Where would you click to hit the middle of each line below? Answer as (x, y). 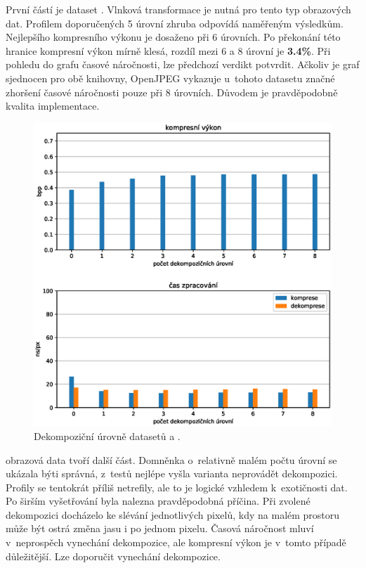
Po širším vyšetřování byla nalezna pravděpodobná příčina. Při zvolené (158, 501)
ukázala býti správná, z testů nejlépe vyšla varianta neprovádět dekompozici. (172, 473)
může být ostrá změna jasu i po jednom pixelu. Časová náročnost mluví (160, 528)
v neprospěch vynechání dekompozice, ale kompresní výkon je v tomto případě (176, 542)
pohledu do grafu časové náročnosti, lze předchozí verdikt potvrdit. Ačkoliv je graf (183, 64)
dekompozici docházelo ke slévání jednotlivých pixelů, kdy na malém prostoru (173, 514)
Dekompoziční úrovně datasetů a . (107, 435)
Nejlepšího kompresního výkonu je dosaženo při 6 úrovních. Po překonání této (173, 37)
